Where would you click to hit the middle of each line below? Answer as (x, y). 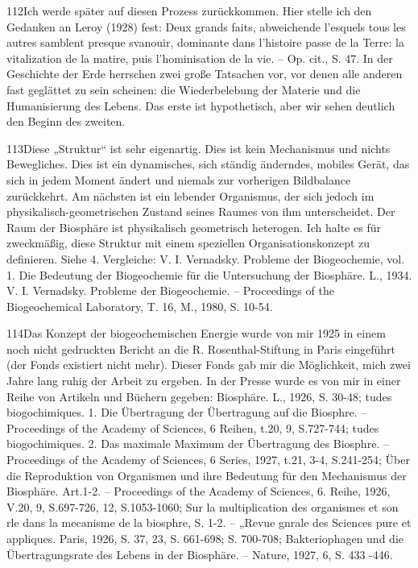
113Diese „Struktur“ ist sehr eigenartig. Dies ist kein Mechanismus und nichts (199, 148)
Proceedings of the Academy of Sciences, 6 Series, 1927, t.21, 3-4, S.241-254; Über (209, 460)
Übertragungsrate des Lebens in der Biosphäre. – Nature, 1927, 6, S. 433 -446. (200, 554)
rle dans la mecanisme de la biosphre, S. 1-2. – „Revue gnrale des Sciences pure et (209, 522)
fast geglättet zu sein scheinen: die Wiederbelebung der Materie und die (184, 89)
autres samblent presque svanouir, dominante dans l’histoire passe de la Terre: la (205, 42)
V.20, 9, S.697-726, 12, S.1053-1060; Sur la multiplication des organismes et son (203, 506)
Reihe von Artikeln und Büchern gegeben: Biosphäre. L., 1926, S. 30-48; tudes (199, 396)
